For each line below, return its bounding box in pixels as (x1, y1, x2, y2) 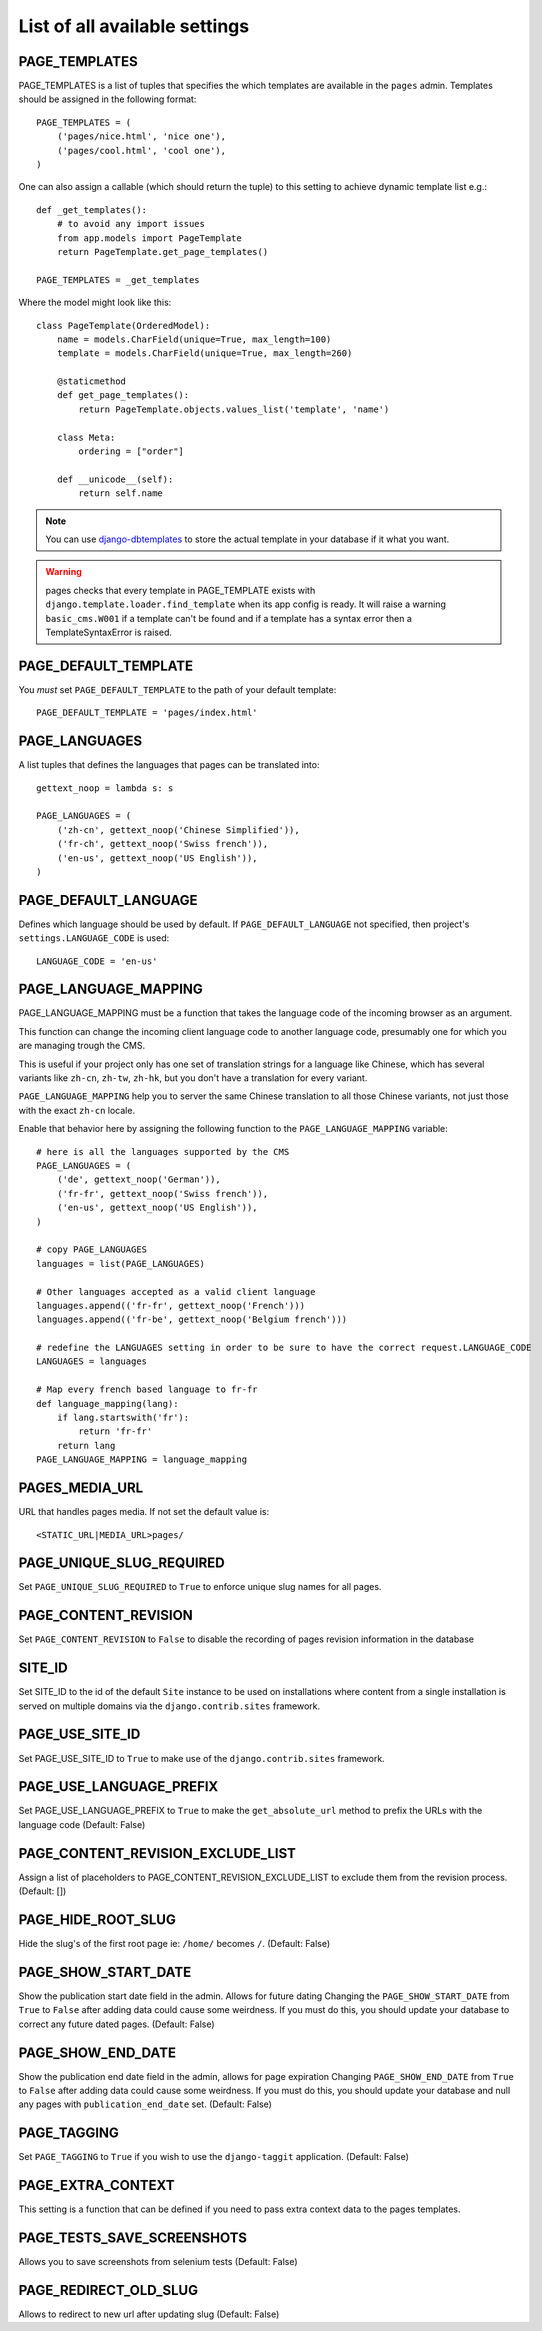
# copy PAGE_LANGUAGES (36, 1244, 148, 1255)
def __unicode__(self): (56, 473, 174, 485)
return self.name (78, 488, 164, 499)
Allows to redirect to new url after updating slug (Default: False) (18, 2308, 280, 2320)
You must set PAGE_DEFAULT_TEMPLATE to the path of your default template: (18, 683, 337, 695)
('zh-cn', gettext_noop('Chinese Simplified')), (56, 824, 300, 835)
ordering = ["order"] (78, 446, 185, 457)
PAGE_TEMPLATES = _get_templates (36, 274, 200, 285)
